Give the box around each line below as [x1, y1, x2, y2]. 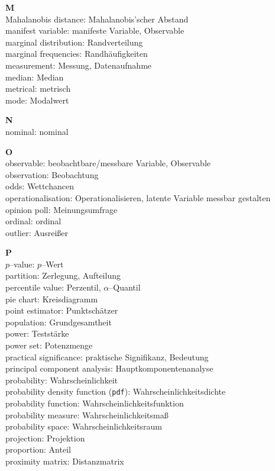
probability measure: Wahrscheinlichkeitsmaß [5, 408, 169, 421]
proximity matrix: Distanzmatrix [5, 455, 124, 467]
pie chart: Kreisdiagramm [5, 292, 98, 305]
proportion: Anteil [5, 443, 71, 456]
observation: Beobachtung [5, 168, 99, 180]
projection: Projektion [5, 431, 85, 444]
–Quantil [109, 281, 141, 293]
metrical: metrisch [5, 82, 71, 95]
